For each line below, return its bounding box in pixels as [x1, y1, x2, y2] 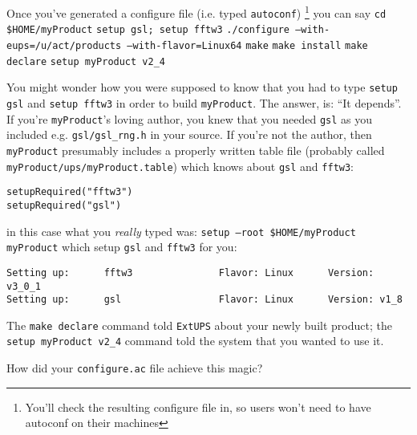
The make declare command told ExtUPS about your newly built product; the [6, 316, 392, 333]
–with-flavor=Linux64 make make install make [127, 39, 368, 51]
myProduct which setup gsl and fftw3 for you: [6, 238, 237, 255]
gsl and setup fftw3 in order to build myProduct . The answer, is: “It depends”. [6, 94, 402, 111]
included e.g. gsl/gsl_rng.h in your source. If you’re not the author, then [6, 126, 372, 143]
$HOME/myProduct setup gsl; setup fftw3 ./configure [6, 24, 289, 36]
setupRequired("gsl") [6, 199, 122, 211]
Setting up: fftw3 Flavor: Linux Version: [6, 266, 374, 278]
